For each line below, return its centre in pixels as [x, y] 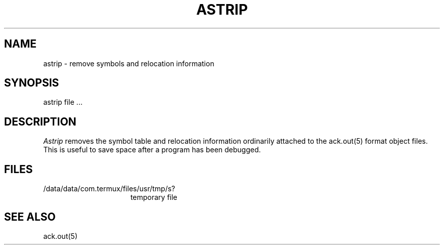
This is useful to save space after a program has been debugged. [152, 150]
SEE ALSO [30, 217]
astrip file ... [63, 102]
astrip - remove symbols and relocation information [129, 63]
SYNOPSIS [32, 83]
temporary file [154, 197]
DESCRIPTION [40, 121]
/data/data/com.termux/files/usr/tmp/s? [109, 189]
